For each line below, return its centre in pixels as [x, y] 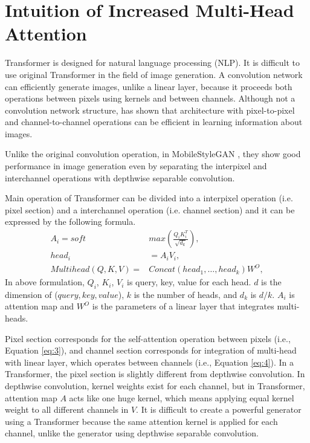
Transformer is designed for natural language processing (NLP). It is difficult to [152, 63]
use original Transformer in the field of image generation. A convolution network [154, 74]
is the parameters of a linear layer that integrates [183, 306]
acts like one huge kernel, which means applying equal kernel [182, 397]
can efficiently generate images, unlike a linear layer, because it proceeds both [149, 86]
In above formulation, [45, 282]
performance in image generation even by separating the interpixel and [136, 166]
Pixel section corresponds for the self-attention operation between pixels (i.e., [148, 338]
